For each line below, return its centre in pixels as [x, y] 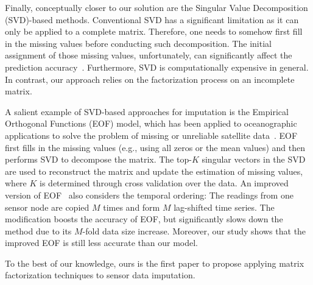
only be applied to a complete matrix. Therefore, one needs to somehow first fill [154, 31]
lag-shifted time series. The [224, 207]
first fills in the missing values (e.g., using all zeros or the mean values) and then [155, 147]
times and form [132, 207]
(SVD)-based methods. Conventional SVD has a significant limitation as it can [152, 19]
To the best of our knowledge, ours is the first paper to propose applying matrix [155, 263]
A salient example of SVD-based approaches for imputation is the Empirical [147, 111]
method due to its [38, 230]
